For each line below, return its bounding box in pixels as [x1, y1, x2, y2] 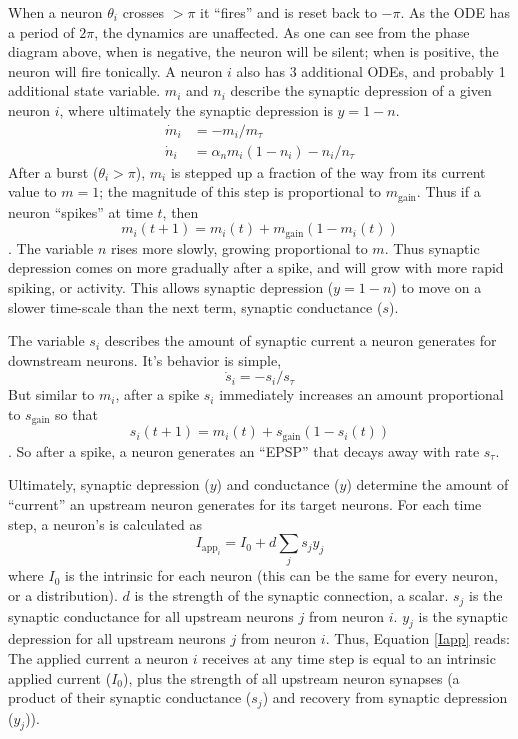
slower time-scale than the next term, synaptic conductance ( [8, 296, 383, 317]
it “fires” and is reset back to [200, 2, 377, 22]
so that [55, 403, 98, 424]
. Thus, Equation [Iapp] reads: [325, 628, 511, 649]
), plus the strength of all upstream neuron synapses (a [123, 667, 460, 688]
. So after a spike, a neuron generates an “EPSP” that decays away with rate [8, 440, 480, 461]
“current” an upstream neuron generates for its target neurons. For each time [8, 493, 482, 514]
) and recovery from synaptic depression [262, 687, 508, 708]
